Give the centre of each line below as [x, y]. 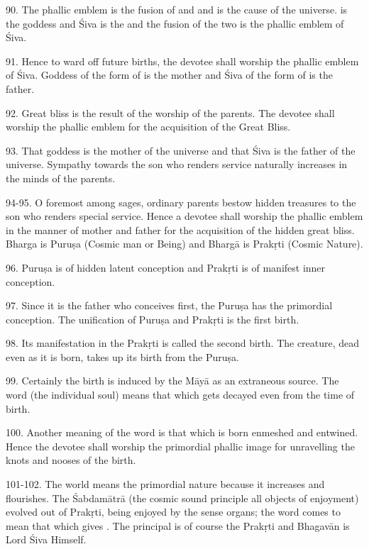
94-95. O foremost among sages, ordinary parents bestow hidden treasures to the [181, 202]
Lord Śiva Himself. [46, 539]
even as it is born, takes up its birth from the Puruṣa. [122, 356]
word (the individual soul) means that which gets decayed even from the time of [180, 395]
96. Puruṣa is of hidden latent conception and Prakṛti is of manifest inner [166, 267]
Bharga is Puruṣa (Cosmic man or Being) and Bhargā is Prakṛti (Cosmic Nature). [184, 244]
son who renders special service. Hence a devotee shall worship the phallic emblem [184, 216]
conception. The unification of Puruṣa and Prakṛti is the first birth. [153, 319]
